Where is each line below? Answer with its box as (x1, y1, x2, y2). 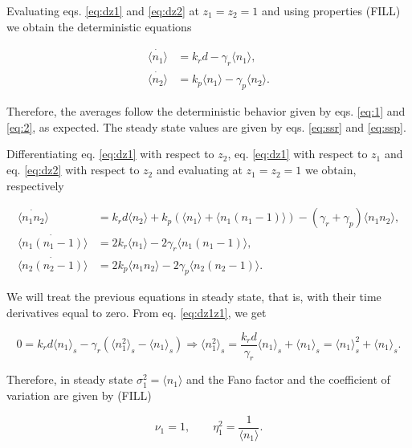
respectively (6, 177, 64, 193)
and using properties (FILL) (261, 2, 401, 18)
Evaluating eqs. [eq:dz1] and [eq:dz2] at (6, 2, 199, 18)
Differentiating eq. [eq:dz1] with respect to (6, 145, 214, 162)
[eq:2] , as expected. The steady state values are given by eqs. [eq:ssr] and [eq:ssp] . (6, 118, 406, 135)
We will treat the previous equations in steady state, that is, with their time (6, 288, 381, 305)
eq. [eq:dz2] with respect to (6, 161, 140, 178)
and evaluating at (156, 161, 243, 178)
